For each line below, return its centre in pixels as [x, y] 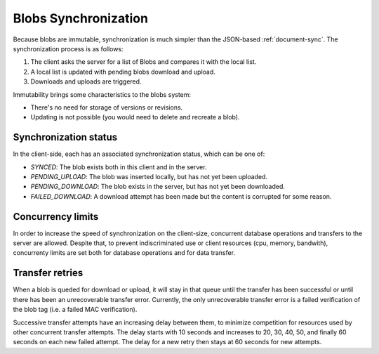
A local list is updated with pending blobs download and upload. [123, 72]
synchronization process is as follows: [68, 48]
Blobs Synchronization [81, 18]
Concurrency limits [56, 217]
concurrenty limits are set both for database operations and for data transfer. [124, 253]
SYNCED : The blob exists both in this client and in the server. [119, 167]
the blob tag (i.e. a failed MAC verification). [75, 310]
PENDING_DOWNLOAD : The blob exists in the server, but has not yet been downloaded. [158, 187]
